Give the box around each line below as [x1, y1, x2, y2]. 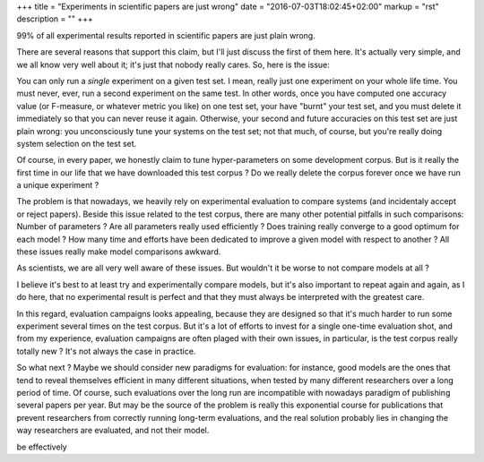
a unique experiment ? [16, 180, 99, 191]
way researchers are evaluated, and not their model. [16, 425, 210, 436]
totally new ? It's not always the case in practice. [16, 346, 196, 356]
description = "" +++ [16, 13, 94, 24]
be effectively [16, 441, 67, 452]
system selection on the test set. [16, 138, 137, 149]
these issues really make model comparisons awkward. [16, 246, 221, 257]
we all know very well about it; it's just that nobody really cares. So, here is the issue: [16, 59, 331, 70]
